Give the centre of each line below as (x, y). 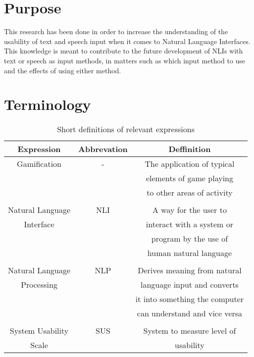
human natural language (190, 253)
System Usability (39, 331)
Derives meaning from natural (190, 270)
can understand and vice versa (190, 313)
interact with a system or (190, 224)
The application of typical (190, 164)
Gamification (39, 164)
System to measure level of (190, 331)
